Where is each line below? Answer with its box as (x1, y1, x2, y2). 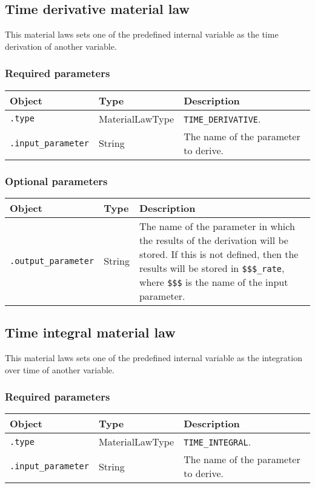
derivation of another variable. (5, 39, 117, 52)
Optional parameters (5, 173, 108, 188)
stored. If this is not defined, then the (139, 246, 299, 261)
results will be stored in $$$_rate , (139, 260, 285, 275)
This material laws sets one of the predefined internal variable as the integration (5, 351, 302, 364)
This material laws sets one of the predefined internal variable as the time (5, 28, 279, 41)
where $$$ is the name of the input (139, 274, 288, 289)
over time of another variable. (5, 363, 114, 376)
